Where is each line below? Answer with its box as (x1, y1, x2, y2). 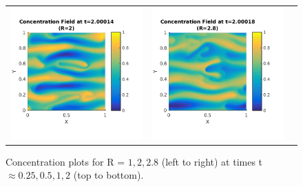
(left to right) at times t (161, 154, 263, 168)
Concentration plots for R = (6, 154, 125, 168)
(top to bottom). (73, 168, 144, 182)
